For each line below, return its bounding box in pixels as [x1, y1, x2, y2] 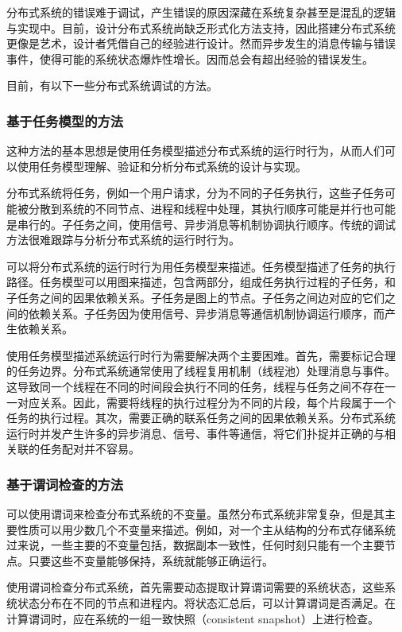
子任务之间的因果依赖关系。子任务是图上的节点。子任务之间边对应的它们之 [6, 289, 396, 305]
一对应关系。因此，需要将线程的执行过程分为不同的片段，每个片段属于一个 [6, 394, 396, 410]
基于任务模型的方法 [6, 111, 124, 130]
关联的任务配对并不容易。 [6, 440, 140, 457]
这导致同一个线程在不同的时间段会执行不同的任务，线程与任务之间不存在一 [6, 378, 396, 394]
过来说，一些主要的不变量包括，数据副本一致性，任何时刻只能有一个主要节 [6, 537, 396, 553]
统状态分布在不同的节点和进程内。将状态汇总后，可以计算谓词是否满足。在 [6, 595, 396, 611]
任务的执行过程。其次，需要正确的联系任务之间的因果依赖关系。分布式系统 [6, 409, 396, 426]
